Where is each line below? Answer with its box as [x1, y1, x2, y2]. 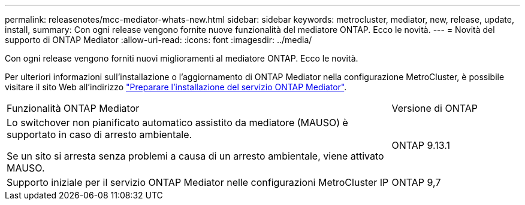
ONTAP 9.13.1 [391, 139, 451, 151]
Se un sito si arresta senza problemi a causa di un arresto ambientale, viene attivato [7, 150, 384, 162]
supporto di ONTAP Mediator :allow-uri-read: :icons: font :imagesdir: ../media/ [5, 35, 312, 45]
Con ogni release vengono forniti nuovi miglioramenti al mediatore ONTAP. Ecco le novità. [5, 53, 358, 63]
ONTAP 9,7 [391, 176, 441, 188]
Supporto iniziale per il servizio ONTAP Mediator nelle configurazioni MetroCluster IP [7, 176, 389, 188]
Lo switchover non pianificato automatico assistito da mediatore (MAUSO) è [7, 117, 348, 128]
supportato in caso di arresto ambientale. [7, 128, 192, 140]
